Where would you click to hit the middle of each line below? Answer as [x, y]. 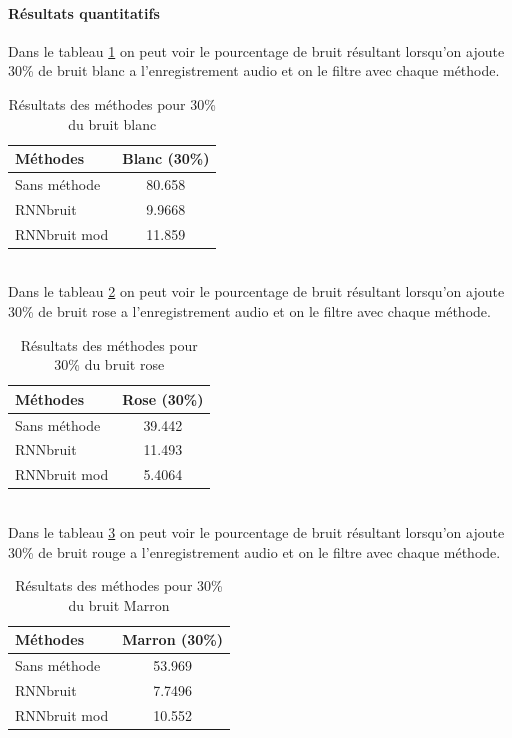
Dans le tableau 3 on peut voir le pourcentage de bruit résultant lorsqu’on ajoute [256, 531]
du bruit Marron [119, 604]
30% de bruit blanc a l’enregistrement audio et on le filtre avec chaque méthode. [254, 70]
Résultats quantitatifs [84, 12]
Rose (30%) [163, 398]
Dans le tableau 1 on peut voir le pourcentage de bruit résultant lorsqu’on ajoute [256, 50]
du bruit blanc [112, 123]
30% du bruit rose [109, 364]
